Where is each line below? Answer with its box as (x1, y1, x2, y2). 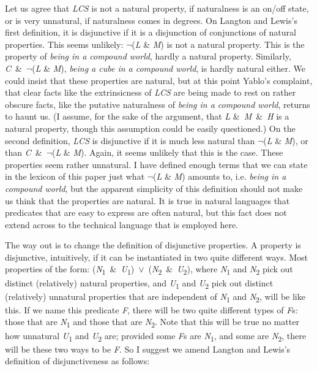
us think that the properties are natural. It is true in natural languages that (5, 194, 290, 207)
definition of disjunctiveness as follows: (5, 354, 150, 367)
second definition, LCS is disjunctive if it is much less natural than (5, 134, 255, 147)
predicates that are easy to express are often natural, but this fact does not (5, 206, 287, 219)
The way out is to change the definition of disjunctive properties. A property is (5, 239, 301, 251)
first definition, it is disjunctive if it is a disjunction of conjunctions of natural (5, 26, 296, 39)
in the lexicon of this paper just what (5, 170, 145, 183)
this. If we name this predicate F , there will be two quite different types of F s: (5, 303, 298, 316)
